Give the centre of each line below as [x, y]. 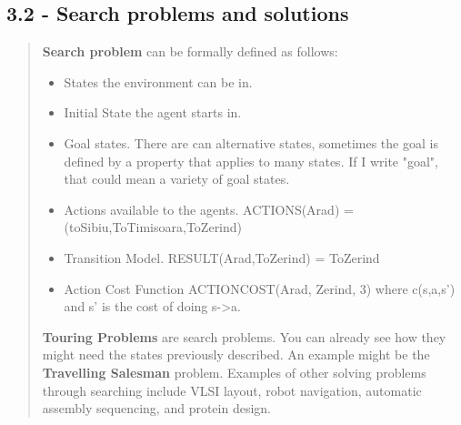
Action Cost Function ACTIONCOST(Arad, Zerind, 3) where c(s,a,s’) [260, 288]
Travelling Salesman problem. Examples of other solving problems [234, 372]
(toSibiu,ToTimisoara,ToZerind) [153, 227]
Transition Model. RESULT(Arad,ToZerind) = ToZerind [222, 257]
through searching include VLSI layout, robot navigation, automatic [232, 390]
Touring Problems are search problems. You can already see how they [244, 336]
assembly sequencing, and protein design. [156, 408]
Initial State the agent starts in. [153, 112]
